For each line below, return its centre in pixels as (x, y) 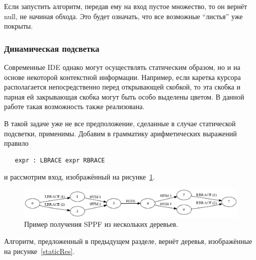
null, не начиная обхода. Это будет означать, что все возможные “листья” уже (123, 16)
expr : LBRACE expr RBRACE (60, 160)
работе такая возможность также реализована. (74, 106)
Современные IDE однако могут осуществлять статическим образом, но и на (122, 67)
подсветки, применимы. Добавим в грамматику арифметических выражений (120, 133)
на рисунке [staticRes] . (39, 251)
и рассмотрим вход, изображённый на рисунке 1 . (79, 177)
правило (16, 143)
